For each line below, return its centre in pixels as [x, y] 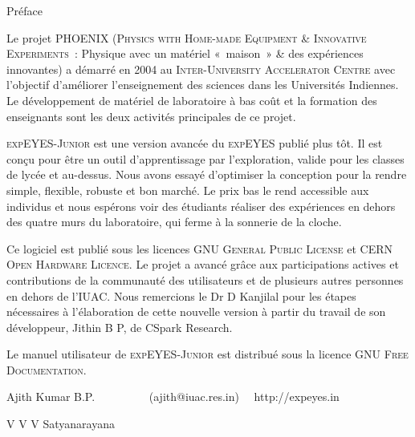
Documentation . [47, 369]
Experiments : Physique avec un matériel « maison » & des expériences [185, 53]
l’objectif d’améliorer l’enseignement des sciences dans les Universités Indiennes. [203, 85]
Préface [24, 10]
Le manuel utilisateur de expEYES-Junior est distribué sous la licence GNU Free [207, 354]
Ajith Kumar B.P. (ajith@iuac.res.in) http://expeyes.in [173, 397]
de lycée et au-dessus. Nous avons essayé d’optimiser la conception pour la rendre [207, 174]
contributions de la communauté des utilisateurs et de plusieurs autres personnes [205, 279]
